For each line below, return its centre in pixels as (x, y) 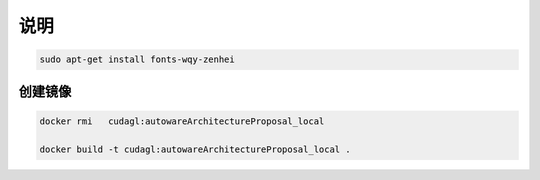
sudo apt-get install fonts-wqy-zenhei (137, 59)
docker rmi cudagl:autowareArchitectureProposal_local (182, 121)
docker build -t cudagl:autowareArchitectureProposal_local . (195, 149)
